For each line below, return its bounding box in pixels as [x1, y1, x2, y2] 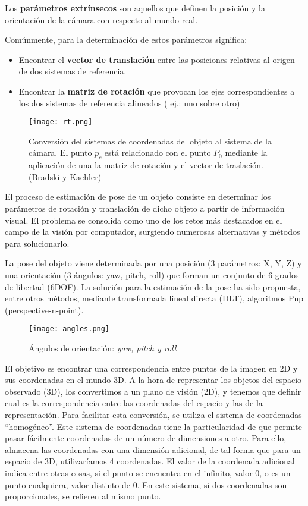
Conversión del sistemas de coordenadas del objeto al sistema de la [29, 134, 272, 147]
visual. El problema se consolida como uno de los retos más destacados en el [5, 213, 282, 226]
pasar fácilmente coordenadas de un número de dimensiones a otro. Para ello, [5, 432, 287, 444]
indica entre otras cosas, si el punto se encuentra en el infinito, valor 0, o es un [5, 466, 291, 479]
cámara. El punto [29, 146, 92, 159]
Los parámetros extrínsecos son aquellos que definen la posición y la [5, 2, 266, 14]
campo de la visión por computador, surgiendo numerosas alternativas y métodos [5, 225, 300, 238]
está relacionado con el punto [104, 146, 211, 159]
